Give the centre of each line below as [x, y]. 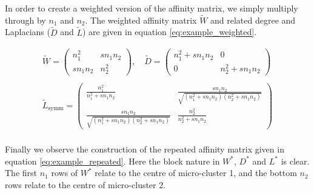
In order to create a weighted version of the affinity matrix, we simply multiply [152, 8]
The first [21, 173]
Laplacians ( [28, 32]
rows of [65, 173]
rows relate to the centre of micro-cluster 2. [85, 185]
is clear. [295, 161]
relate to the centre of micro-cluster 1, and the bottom [196, 173]
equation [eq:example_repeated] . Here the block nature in [112, 161]
